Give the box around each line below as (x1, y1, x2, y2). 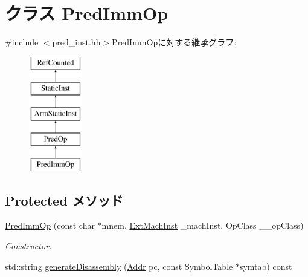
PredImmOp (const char (5, 219, 95, 232)
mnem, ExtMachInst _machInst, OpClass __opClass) (101, 219, 304, 232)
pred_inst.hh (52, 36, 101, 48)
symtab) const (239, 259, 292, 272)
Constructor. (5, 240, 52, 252)
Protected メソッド (5, 191, 123, 209)
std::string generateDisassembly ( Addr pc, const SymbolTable (5, 259, 233, 272)
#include (5, 36, 39, 48)
